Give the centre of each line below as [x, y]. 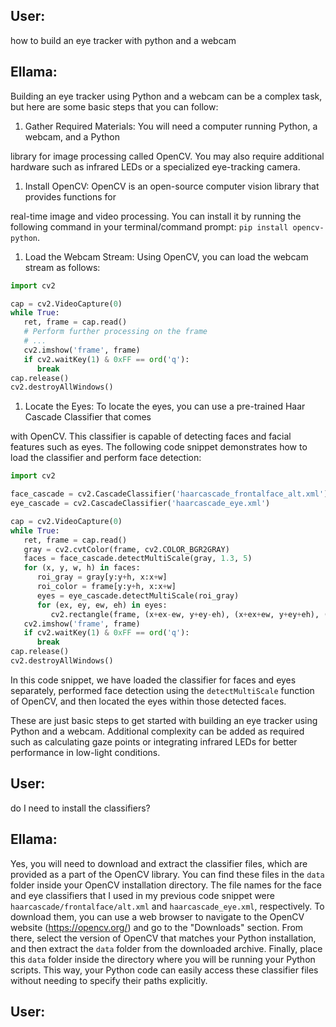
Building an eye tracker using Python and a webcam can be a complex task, [166, 96]
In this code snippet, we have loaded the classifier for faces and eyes [153, 680]
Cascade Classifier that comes [88, 417]
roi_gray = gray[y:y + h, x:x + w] [102, 577]
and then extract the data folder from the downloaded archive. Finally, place [166, 948]
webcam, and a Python [72, 136]
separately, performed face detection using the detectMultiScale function [162, 690]
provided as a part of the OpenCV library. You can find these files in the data [167, 874]
